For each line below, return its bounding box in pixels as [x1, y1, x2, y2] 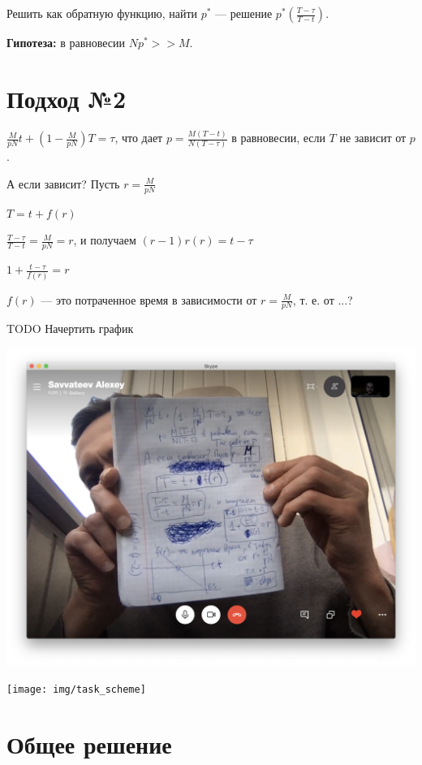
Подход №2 [6, 81, 127, 115]
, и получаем [73, 231, 136, 249]
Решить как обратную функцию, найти [6, 5, 198, 21]
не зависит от [339, 129, 407, 146]
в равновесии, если [231, 129, 325, 146]
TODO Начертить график [6, 320, 134, 337]
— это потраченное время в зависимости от [41, 291, 257, 308]
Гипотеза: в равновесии [6, 34, 126, 50]
